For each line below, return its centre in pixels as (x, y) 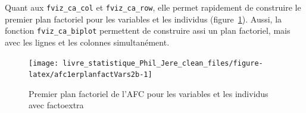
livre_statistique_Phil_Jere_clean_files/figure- (163, 63)
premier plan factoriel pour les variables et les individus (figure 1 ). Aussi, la (143, 19)
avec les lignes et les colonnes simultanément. (87, 42)
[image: (44, 63)
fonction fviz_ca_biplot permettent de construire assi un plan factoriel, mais (148, 30)
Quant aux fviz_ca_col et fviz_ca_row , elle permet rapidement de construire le (153, 7)
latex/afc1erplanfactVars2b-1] (90, 75)
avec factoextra (56, 105)
